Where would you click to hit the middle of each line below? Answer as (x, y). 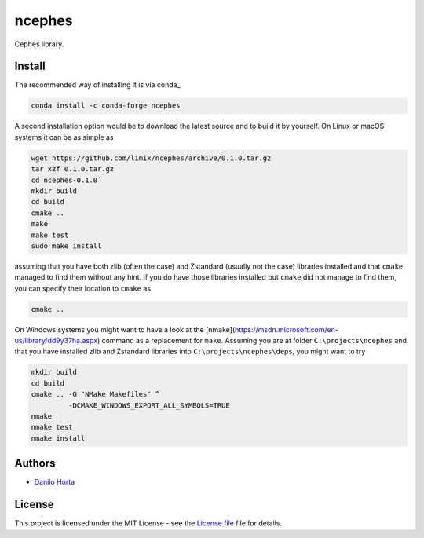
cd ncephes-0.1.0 (64, 180)
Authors (35, 463)
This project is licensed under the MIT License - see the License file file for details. (148, 523)
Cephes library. (39, 44)
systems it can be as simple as (64, 137)
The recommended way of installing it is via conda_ (97, 85)
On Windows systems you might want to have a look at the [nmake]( (125, 329)
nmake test (52, 427)
